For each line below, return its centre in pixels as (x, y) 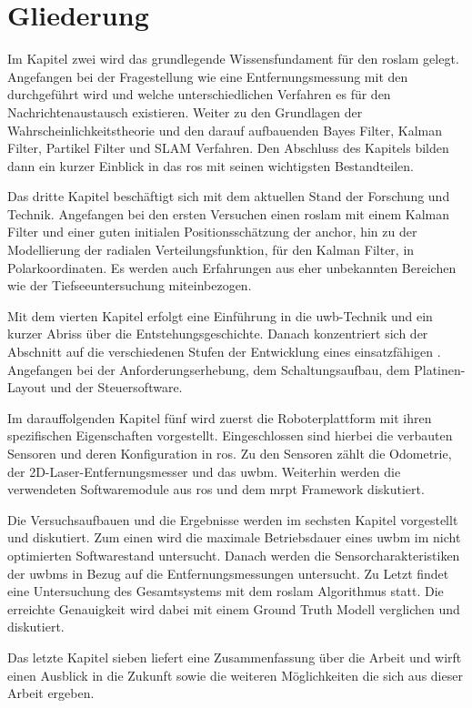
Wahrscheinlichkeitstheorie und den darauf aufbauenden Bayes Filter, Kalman (225, 130)
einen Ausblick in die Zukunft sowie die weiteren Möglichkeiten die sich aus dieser (235, 675)
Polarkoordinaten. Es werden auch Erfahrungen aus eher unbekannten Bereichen (232, 267)
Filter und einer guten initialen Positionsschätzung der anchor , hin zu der (212, 232)
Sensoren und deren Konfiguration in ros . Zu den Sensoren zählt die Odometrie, (230, 453)
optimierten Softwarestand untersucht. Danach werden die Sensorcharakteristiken (234, 555)
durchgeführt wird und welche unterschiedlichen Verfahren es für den (199, 94)
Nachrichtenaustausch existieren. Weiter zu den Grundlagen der (185, 111)
